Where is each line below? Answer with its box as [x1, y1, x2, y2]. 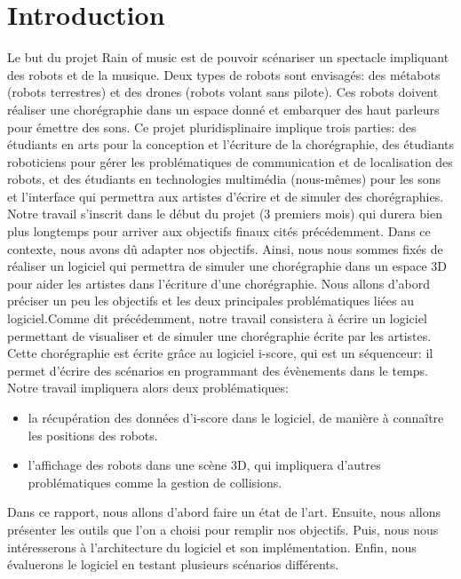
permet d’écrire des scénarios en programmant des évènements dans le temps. [7, 361, 428, 379]
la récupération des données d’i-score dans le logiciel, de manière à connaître [28, 408, 444, 426]
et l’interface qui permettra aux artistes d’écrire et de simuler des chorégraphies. [7, 186, 444, 205]
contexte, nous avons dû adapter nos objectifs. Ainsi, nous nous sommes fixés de [7, 239, 443, 258]
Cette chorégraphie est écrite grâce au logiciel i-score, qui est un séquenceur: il [7, 344, 433, 362]
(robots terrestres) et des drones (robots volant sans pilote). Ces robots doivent [7, 83, 439, 101]
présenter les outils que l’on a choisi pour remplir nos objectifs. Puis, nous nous [7, 520, 439, 538]
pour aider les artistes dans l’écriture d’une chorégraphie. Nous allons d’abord [7, 274, 431, 292]
